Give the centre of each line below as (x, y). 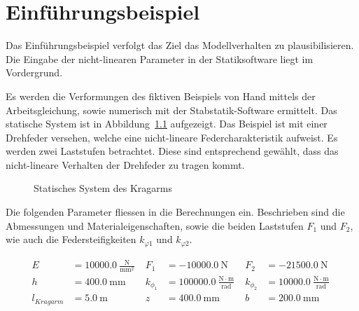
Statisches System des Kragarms (103, 188)
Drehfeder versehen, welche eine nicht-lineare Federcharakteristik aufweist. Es (172, 137)
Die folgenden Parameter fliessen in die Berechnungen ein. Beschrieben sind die (175, 212)
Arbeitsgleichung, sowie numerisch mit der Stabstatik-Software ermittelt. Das (171, 110)
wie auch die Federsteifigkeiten (71, 239)
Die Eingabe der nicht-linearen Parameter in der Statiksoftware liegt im (160, 58)
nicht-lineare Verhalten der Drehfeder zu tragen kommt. (125, 164)
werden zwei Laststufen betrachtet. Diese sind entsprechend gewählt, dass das (172, 151)
